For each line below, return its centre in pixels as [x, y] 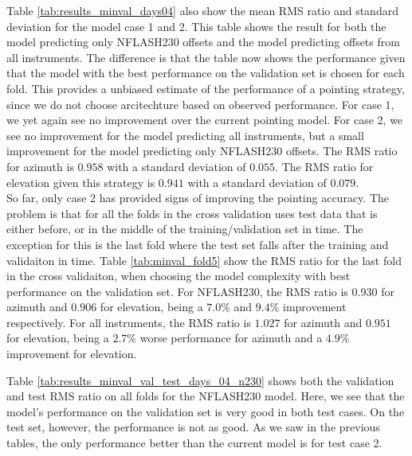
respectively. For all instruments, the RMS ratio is [129, 322]
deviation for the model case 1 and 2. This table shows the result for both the [196, 26]
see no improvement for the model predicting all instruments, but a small [185, 135]
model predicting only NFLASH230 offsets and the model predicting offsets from [203, 42]
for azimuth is [40, 166]
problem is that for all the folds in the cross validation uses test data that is [192, 213]
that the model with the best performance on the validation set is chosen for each [206, 73]
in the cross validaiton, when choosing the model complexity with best [179, 276]
